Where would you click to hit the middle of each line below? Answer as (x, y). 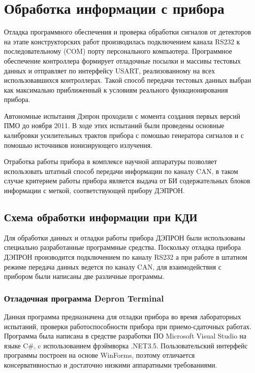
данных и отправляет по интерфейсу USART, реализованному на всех (110, 70)
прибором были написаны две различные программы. (84, 276)
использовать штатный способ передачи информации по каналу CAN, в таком (121, 171)
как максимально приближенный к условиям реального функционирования (116, 89)
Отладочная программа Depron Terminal (84, 298)
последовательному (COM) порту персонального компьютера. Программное (118, 51)
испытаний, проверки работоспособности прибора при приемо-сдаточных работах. (128, 326)
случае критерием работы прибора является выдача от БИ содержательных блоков (127, 181)
